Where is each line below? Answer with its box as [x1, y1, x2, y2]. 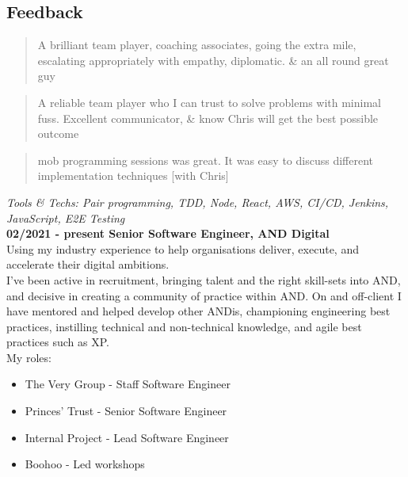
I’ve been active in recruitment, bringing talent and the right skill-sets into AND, [6, 271, 401, 288]
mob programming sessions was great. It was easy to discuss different [37, 151, 373, 168]
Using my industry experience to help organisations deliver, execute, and [6, 240, 359, 257]
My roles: [6, 349, 51, 365]
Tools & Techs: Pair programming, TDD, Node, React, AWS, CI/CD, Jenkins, [6, 193, 389, 210]
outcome [37, 125, 79, 142]
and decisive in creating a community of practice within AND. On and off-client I [6, 287, 402, 303]
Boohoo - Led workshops [25, 456, 145, 472]
